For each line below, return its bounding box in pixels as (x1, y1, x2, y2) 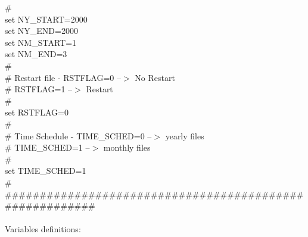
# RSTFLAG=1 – (5, 83, 73, 95)
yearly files (165, 129, 204, 142)
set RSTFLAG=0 (5, 106, 69, 118)
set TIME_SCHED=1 (5, 164, 86, 177)
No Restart (135, 71, 175, 83)
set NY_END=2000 (5, 24, 78, 37)
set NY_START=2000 (5, 13, 88, 25)
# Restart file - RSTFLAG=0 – (5, 71, 122, 83)
